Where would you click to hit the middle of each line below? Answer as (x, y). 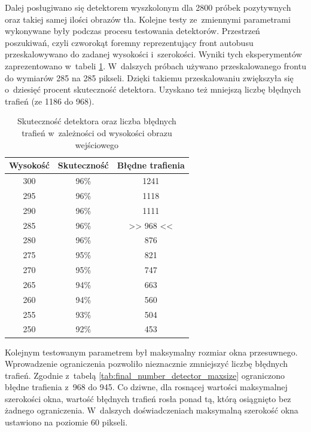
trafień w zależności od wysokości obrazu (97, 132)
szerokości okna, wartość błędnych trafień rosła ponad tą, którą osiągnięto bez (148, 398)
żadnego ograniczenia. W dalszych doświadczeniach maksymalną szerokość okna (152, 410)
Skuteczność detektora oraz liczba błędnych (97, 121)
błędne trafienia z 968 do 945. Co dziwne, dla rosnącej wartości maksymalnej (146, 387)
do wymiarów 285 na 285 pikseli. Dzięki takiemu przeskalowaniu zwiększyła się (149, 77)
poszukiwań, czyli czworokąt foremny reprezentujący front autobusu (129, 42)
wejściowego (97, 144)
